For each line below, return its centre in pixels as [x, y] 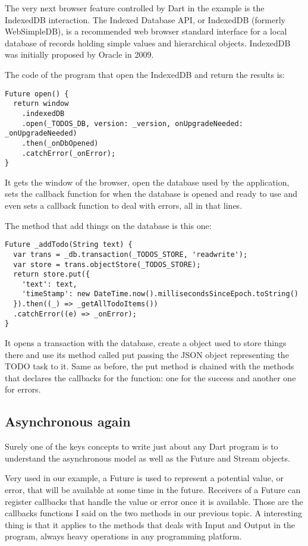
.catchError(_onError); [69, 153]
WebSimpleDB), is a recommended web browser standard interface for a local [146, 31]
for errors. [23, 389]
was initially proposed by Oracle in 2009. [79, 54]
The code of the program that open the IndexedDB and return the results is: [145, 74]
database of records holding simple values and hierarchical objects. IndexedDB [148, 43]
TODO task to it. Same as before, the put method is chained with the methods [150, 366]
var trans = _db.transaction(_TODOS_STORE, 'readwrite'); [131, 254]
